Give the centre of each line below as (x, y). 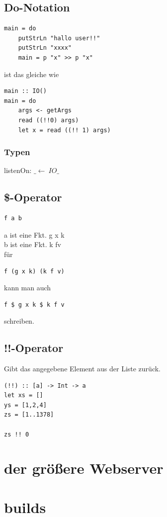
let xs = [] (24, 395)
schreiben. (19, 321)
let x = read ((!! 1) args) (64, 130)
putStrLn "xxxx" (45, 48)
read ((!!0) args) (48, 120)
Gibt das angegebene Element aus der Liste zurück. (82, 369)
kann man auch (28, 288)
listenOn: (18, 170)
